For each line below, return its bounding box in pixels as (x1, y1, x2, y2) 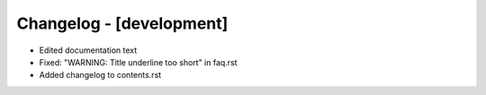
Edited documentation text (39, 45, 138, 56)
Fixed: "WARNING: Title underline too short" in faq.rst (39, 56, 238, 67)
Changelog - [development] (16, 13, 229, 33)
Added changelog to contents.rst (39, 70, 162, 81)
